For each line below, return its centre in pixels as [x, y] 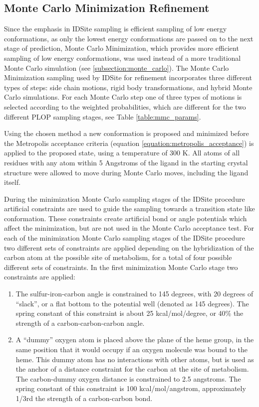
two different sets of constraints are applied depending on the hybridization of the [129, 247]
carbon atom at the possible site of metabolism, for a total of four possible [118, 257]
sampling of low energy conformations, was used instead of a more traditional [123, 58]
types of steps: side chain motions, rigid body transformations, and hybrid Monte [128, 87]
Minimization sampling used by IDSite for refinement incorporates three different [128, 77]
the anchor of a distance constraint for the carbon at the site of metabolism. [132, 369]
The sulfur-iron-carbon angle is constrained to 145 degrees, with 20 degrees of [134, 294]
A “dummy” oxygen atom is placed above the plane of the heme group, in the [135, 339]
